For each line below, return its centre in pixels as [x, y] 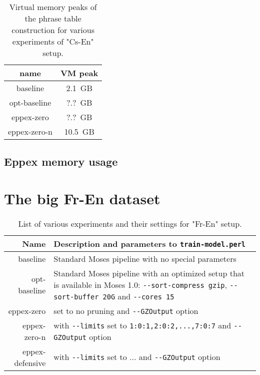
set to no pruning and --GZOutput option [126, 310]
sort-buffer [76, 297]
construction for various [53, 30]
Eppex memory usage [61, 161]
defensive [30, 362]
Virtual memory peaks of [53, 7]
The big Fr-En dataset [82, 198]
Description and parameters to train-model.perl [150, 243]
